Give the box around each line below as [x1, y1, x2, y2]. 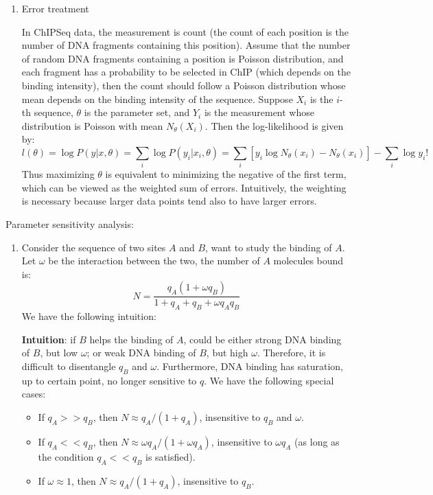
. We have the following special [204, 373, 334, 387]
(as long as [294, 435, 340, 449]
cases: [21, 387, 46, 401]
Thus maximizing [21, 167, 95, 181]
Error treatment [21, 1, 89, 15]
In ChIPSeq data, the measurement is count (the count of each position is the [21, 24, 349, 38]
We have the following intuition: [21, 309, 156, 323]
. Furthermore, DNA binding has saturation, [156, 359, 343, 373]
